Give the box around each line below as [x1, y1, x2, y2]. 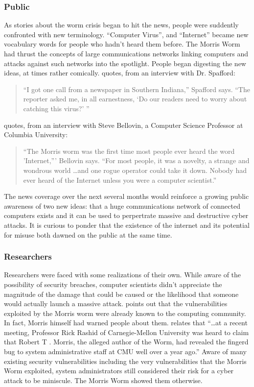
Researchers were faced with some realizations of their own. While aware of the [4, 269, 241, 280]
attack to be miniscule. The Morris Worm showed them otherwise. [4, 375, 203, 385]
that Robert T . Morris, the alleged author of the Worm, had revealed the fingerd [4, 337, 249, 347]
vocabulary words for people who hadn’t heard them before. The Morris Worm [4, 39, 240, 49]
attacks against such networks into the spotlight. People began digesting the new [4, 58, 246, 68]
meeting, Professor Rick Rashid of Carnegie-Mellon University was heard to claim [4, 327, 249, 337]
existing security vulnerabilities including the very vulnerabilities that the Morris [4, 356, 247, 366]
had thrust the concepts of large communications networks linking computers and [4, 48, 249, 58]
